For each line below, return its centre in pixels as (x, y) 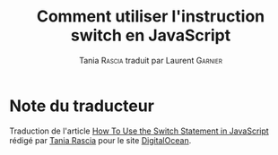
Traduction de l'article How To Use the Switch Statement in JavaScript (139, 131)
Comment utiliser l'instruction (151, 17)
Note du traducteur (82, 106)
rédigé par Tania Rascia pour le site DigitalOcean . (100, 140)
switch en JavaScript (151, 35)
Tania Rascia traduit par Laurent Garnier (151, 60)
